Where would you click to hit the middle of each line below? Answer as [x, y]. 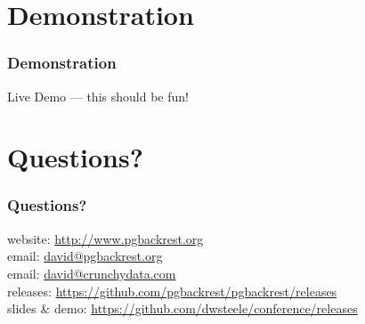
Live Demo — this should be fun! [98, 96]
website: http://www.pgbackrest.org [105, 238]
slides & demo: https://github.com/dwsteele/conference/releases [182, 308]
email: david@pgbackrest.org [85, 256]
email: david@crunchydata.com [92, 273]
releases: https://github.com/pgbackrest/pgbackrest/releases [172, 291]
